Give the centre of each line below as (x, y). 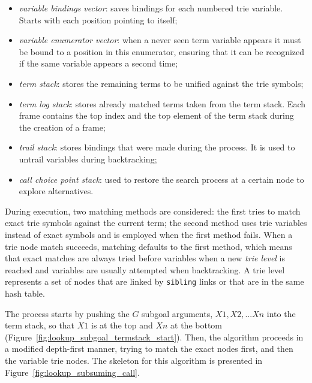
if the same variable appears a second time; (98, 63)
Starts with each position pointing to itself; (98, 19)
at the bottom (196, 325)
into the (281, 313)
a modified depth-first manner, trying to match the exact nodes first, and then (149, 349)
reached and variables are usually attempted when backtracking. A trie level (145, 269)
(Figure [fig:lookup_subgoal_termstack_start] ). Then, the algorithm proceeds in (154, 337)
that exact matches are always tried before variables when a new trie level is (145, 258)
